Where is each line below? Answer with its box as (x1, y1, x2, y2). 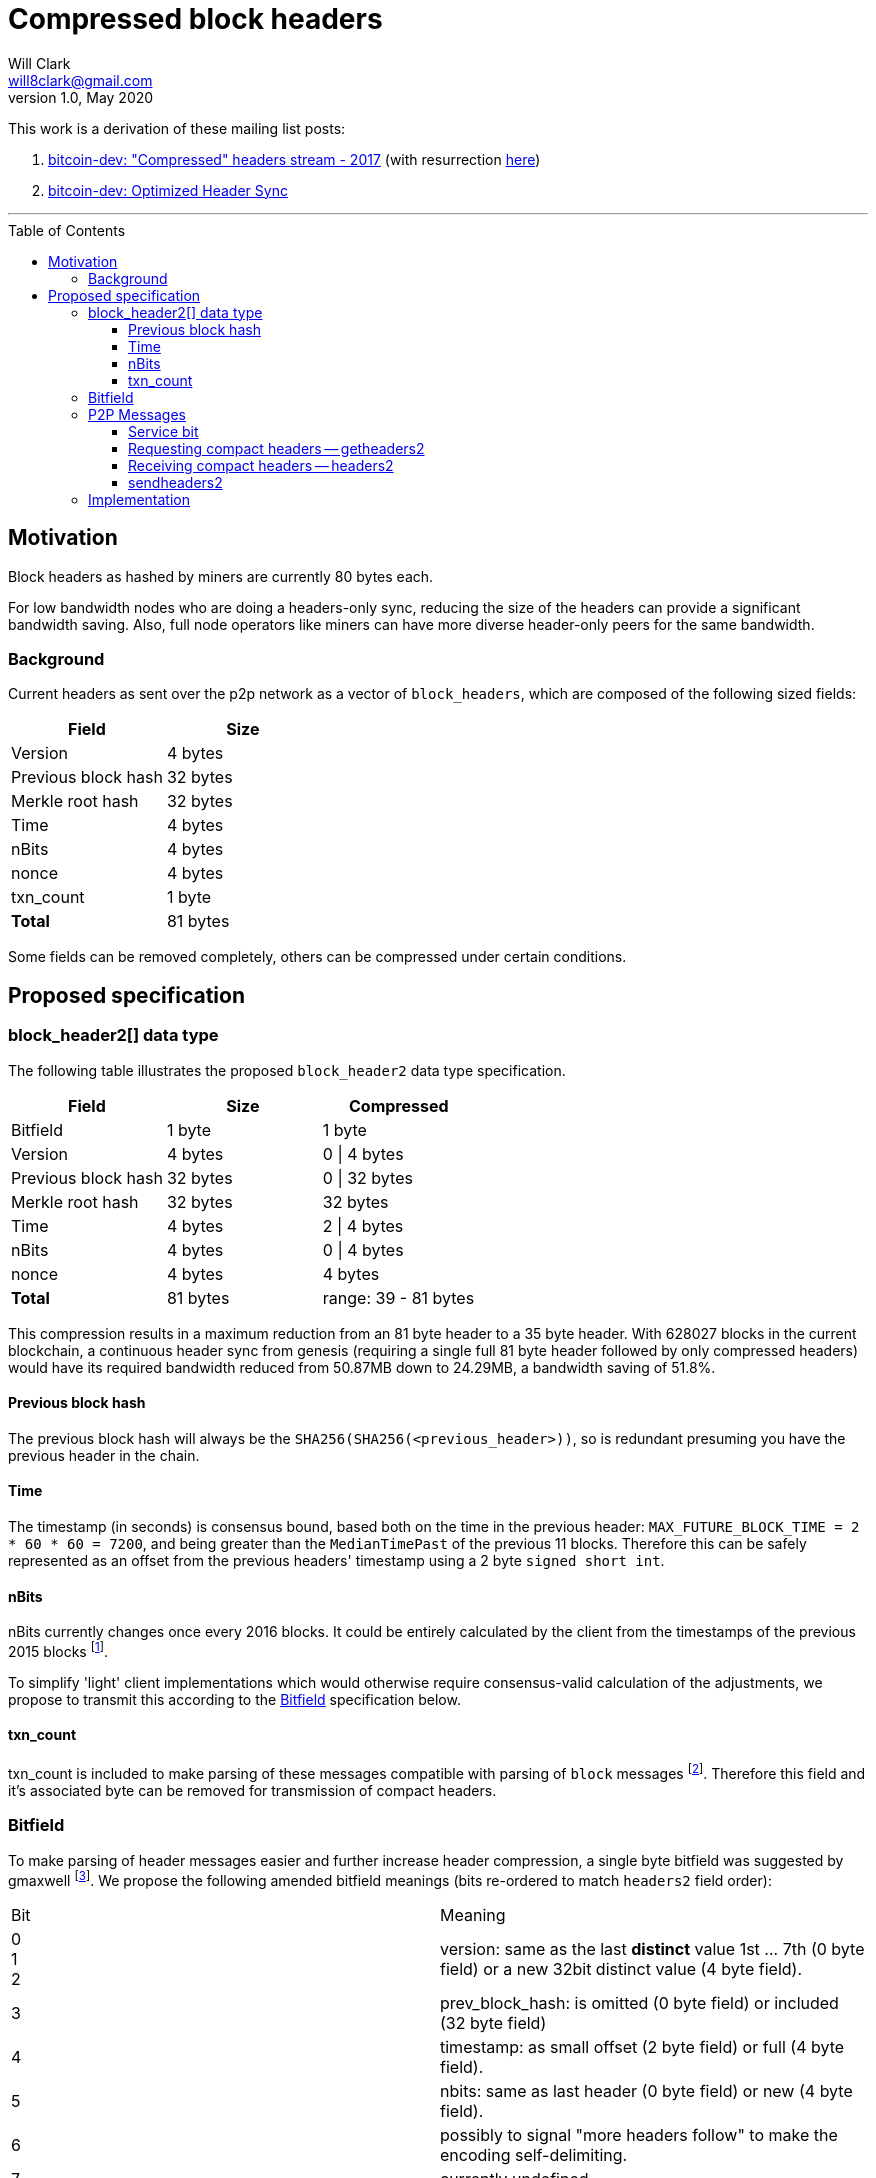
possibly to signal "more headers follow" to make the (440, 2125, 838, 2146)
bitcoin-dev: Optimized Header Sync (48, 181, 288, 199)
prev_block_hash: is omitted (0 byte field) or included (440, 1993, 839, 2014)
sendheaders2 (128, 473, 223, 491)
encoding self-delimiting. (440, 2145, 628, 2166)
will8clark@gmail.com (8, 71, 153, 89)
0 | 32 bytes (322, 1167, 413, 1188)
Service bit (128, 422, 199, 440)
